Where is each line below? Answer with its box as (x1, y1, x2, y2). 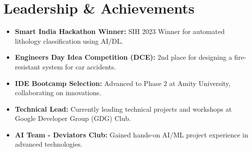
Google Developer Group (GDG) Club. (15, 113, 131, 123)
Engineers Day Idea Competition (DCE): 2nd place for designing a (15, 52, 232, 62)
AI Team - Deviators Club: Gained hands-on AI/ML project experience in (15, 129, 249, 139)
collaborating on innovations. (15, 87, 101, 98)
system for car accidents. (42, 61, 116, 71)
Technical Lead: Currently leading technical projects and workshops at (15, 103, 232, 114)
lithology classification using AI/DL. (15, 35, 124, 46)
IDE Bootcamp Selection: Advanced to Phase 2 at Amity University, (15, 78, 231, 88)
